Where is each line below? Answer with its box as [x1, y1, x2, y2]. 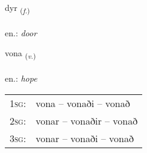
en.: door [5, 26, 37, 39]
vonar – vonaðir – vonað [36, 113, 138, 128]
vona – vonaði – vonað [36, 96, 130, 110]
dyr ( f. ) [5, 1, 30, 15]
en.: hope [5, 72, 37, 85]
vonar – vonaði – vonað [36, 131, 134, 145]
